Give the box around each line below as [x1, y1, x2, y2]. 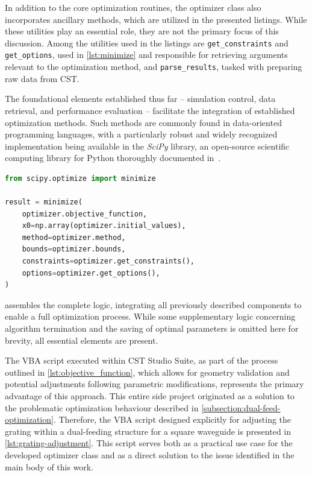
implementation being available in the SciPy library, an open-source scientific [5, 139, 290, 152]
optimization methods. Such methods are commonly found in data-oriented [5, 116, 282, 128]
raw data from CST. [5, 72, 80, 84]
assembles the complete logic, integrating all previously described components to [5, 298, 302, 311]
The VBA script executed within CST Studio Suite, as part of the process [5, 354, 278, 367]
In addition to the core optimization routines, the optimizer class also [5, 1, 261, 13]
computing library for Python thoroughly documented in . [5, 151, 221, 164]
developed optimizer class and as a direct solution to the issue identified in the [5, 448, 295, 461]
